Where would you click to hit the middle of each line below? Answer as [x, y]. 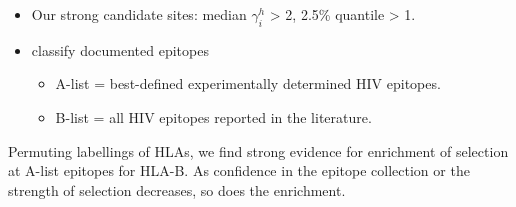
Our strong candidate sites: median [139, 14]
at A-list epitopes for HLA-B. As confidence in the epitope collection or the [239, 170]
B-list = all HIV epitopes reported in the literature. [213, 116]
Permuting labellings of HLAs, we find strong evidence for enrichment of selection [258, 150]
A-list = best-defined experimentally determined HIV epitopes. [248, 83]
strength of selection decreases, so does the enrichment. [177, 189]
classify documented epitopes [120, 49]
